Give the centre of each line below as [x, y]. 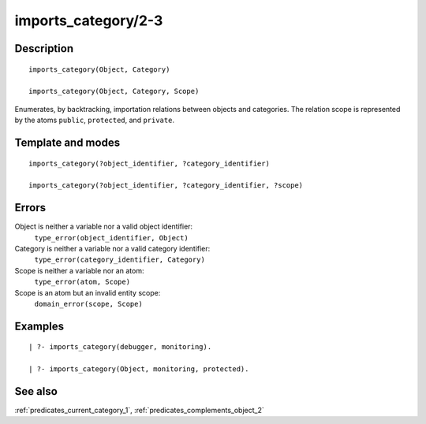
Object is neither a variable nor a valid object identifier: [104, 227]
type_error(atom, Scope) [82, 282]
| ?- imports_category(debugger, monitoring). [120, 347]
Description [44, 48]
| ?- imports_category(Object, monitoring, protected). [139, 369]
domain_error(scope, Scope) [89, 304]
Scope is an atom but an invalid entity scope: [88, 292]
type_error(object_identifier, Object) [111, 238]
